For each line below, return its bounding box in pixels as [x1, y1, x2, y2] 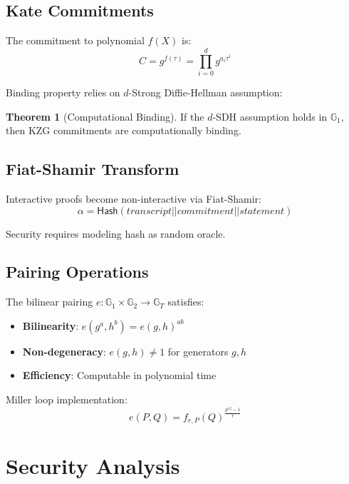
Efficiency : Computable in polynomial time [22, 368, 217, 383]
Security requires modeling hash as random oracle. [6, 226, 226, 241]
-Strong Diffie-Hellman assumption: [128, 84, 283, 99]
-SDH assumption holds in [212, 109, 328, 123]
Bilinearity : [22, 318, 79, 333]
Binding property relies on [6, 84, 120, 99]
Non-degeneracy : [22, 343, 106, 358]
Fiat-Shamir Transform [6, 158, 179, 180]
